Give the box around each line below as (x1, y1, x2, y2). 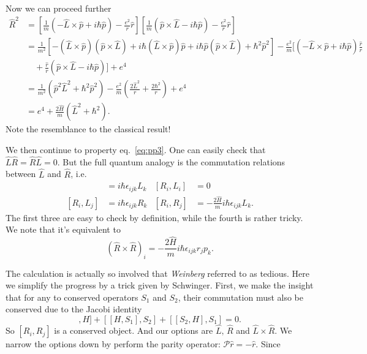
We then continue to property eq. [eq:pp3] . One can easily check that (6, 143, 266, 156)
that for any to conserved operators (6, 290, 138, 303)
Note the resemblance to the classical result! (6, 122, 171, 135)
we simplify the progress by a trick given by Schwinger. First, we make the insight (6, 279, 314, 292)
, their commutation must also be (178, 290, 304, 303)
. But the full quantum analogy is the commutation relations (57, 155, 286, 168)
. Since (255, 337, 281, 350)
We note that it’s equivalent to (6, 223, 121, 236)
